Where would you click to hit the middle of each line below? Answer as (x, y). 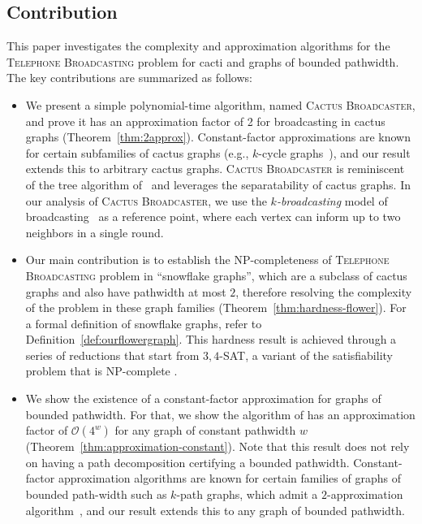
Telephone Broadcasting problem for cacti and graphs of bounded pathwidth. (203, 61)
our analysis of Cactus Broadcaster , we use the (146, 200)
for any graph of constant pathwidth (205, 430)
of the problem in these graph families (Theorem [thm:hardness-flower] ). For (216, 307)
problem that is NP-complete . (101, 371)
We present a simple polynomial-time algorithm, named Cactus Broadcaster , (220, 104)
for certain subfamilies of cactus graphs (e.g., (137, 152)
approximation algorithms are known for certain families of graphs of (229, 478)
